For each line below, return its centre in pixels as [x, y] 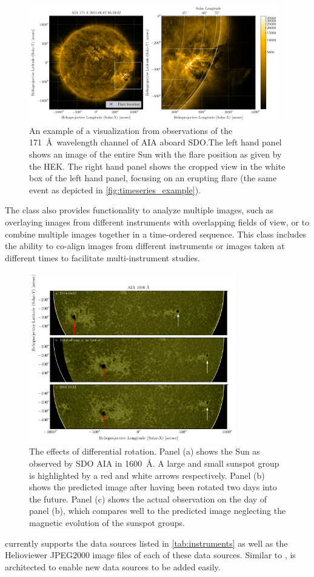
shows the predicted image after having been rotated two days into [153, 487]
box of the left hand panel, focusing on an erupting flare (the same [153, 178]
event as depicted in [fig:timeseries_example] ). [115, 189]
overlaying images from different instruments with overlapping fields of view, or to [157, 222]
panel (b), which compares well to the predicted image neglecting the [158, 511]
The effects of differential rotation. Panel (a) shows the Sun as [145, 451]
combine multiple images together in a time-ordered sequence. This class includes [156, 234]
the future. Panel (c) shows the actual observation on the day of [148, 499]
